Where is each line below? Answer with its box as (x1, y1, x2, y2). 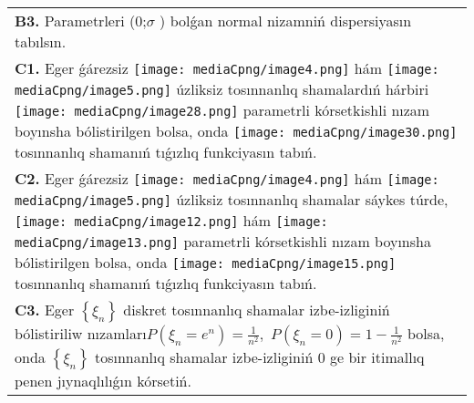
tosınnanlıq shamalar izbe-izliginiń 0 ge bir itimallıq (94, 346, 425, 367)
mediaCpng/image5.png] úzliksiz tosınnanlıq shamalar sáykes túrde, (15, 189, 448, 210)
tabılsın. (15, 31, 67, 52)
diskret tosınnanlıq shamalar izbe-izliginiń (123, 299, 390, 320)
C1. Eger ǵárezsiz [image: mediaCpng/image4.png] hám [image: (15, 57, 439, 78)
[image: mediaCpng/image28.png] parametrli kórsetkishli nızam (15, 99, 430, 120)
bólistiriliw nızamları (15, 323, 147, 344)
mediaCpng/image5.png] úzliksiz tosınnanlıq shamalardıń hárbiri (15, 78, 429, 99)
